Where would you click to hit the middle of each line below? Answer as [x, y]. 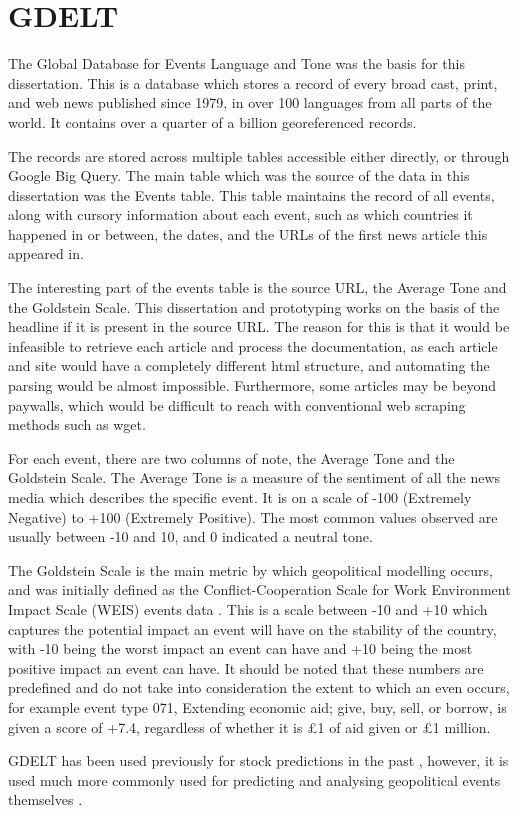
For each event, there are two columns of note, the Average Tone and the [231, 457]
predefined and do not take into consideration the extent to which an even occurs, [259, 687]
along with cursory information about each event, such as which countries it [240, 214]
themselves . [45, 799]
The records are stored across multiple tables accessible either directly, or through [259, 155]
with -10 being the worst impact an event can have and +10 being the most [240, 648]
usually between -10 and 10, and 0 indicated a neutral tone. [190, 536]
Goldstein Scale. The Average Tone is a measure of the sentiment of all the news [254, 477]
